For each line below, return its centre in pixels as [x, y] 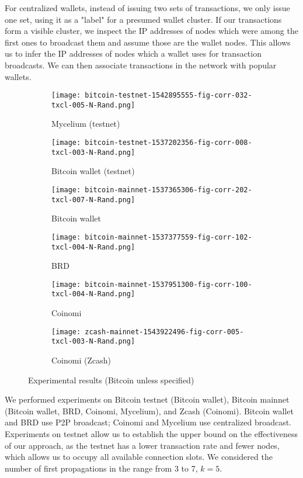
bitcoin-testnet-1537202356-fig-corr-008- [168, 143]
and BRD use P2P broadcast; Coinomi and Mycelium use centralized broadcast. [148, 422]
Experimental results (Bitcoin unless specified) [111, 380]
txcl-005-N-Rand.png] [93, 105]
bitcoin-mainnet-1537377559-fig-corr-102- [168, 237]
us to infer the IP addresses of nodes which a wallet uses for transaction [133, 53]
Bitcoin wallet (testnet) [93, 171]
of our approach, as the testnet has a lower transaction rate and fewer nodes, [142, 445]
